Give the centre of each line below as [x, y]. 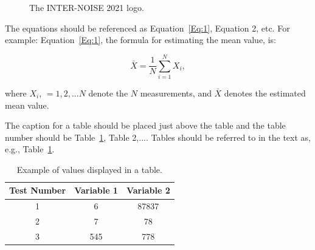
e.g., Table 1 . [30, 149]
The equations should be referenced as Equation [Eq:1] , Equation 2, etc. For [147, 28]
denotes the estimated [265, 93]
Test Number [38, 190]
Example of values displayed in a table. [89, 169]
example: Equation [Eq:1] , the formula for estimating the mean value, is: [140, 40]
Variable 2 [148, 190]
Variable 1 [96, 190]
